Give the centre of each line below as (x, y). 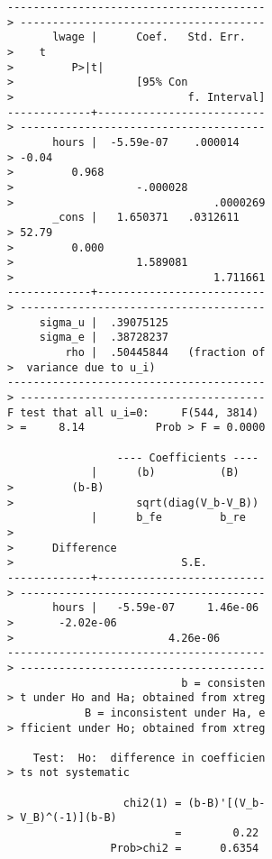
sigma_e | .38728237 (104, 338)
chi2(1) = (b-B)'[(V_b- (194, 803)
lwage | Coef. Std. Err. (149, 37)
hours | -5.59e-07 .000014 (146, 142)
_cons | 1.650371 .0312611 (146, 218)
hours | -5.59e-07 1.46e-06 (156, 608)
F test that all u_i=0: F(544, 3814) (133, 412)
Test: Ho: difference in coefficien (149, 758)
